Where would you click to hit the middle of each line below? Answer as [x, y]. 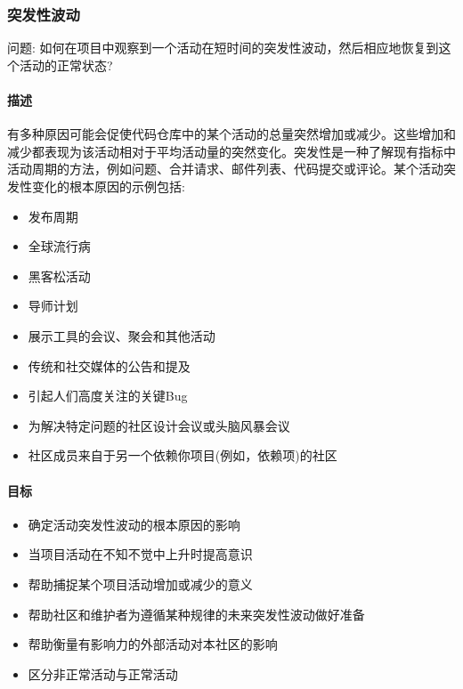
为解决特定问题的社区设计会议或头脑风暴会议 [159, 425]
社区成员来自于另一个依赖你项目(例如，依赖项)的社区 [183, 455]
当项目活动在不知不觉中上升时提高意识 [140, 554]
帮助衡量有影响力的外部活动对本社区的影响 [153, 644]
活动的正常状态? [66, 65]
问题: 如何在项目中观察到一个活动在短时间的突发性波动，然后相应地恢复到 [223, 48]
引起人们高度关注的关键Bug [108, 396]
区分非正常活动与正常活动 [103, 673]
